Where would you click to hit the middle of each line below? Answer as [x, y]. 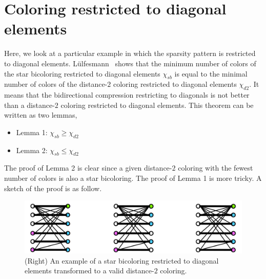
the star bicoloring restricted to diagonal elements [82, 73]
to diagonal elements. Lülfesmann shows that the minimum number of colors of [130, 63]
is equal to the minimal [211, 73]
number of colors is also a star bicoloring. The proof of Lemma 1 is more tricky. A [133, 178]
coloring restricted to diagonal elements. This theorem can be [157, 105]
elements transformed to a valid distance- [89, 271]
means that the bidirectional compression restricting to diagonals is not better [127, 95]
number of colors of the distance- [56, 84]
